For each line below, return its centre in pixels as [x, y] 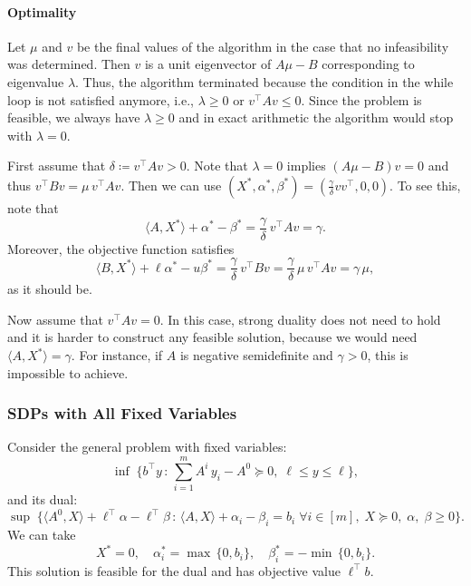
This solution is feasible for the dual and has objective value [174, 570]
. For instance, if [117, 355]
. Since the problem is [361, 99]
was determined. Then [69, 64]
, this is [388, 355]
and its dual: [43, 499]
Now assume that [55, 319]
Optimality [42, 11]
